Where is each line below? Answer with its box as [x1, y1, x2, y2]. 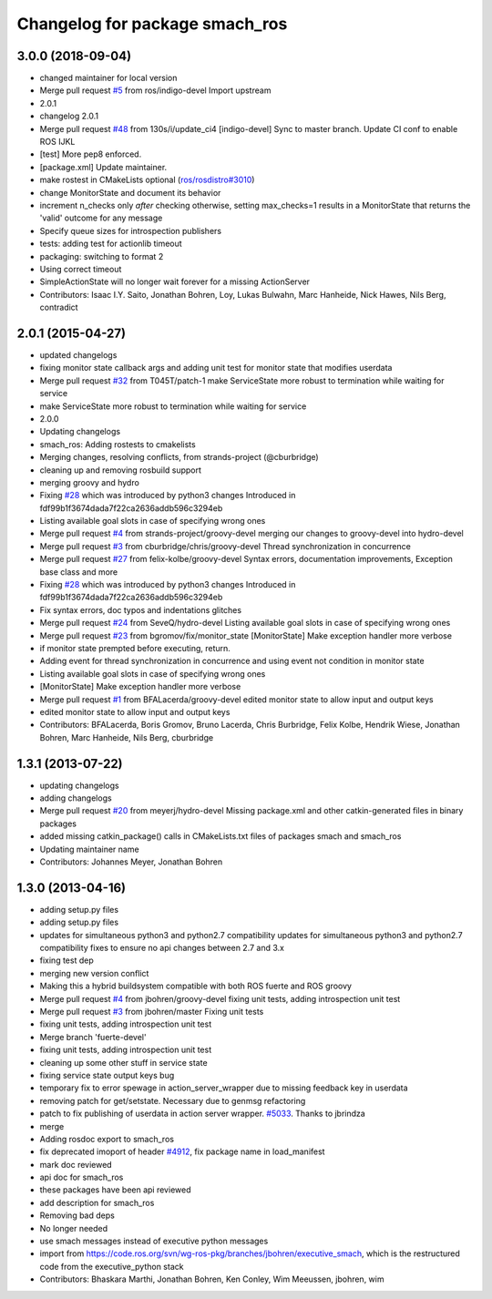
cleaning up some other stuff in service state [39, 1057, 209, 1068]
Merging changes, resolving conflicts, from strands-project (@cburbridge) [39, 452, 319, 463]
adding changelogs [39, 793, 113, 803]
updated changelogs [39, 350, 118, 360]
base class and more [39, 566, 118, 578]
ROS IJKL [39, 137, 76, 148]
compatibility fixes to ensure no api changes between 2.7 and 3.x [39, 943, 284, 954]
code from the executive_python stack [39, 1261, 184, 1272]
